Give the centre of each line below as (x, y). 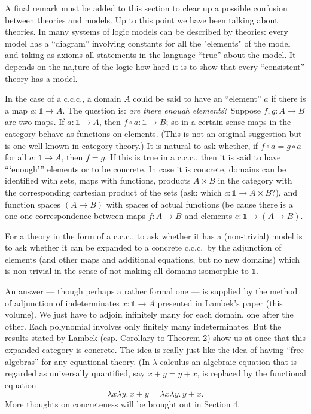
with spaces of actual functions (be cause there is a (199, 204)
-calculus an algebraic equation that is (227, 361)
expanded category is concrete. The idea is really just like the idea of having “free (155, 350)
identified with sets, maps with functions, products (98, 180)
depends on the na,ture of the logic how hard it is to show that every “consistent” (155, 66)
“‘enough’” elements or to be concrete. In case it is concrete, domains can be (146, 168)
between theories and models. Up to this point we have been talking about (141, 19)
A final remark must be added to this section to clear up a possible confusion (146, 8)
